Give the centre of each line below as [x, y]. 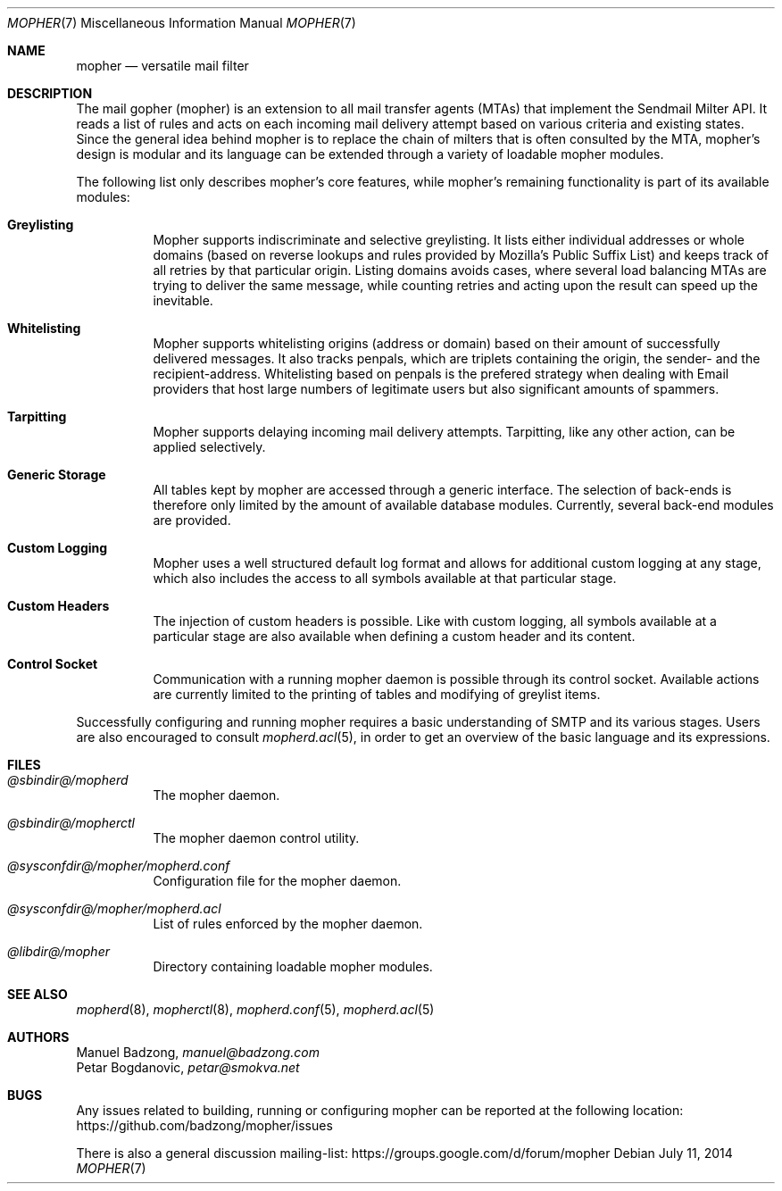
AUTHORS [38, 1037]
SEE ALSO [37, 994]
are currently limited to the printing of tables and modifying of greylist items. [377, 694]
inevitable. [183, 300]
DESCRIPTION [50, 93]
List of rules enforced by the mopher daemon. [288, 924]
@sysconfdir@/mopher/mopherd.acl [114, 908]
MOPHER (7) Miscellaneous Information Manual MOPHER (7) [182, 23]
